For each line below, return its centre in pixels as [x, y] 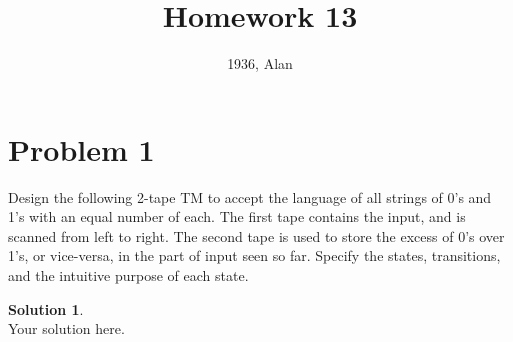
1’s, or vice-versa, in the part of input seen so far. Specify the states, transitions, [254, 255]
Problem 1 [81, 148]
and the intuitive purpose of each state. [128, 275]
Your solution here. [66, 328]
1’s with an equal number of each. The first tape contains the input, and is [237, 216]
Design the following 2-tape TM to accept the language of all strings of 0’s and [250, 196]
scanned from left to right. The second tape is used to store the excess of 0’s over [256, 235]
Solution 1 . [46, 308]
